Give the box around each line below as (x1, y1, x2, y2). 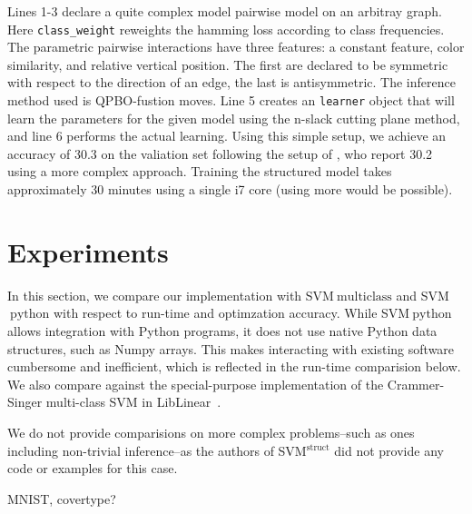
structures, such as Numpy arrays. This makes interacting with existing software (7, 339, 455, 358)
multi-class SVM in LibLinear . (45, 392, 221, 411)
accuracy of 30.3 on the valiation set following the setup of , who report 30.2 (7, 143, 433, 163)
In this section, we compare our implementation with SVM (7, 285, 334, 304)
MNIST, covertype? (7, 489, 116, 508)
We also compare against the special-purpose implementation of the (7, 374, 384, 393)
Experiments (7, 232, 169, 270)
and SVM (396, 285, 449, 304)
